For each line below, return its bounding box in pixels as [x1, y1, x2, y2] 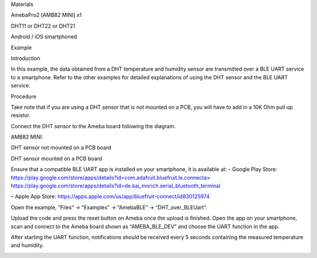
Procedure [11, 93, 36, 100]
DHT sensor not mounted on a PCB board [11, 144, 112, 151]
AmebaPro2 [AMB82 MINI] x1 [11, 12, 82, 19]
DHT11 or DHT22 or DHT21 [11, 22, 76, 29]
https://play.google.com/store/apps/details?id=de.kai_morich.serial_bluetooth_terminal [11, 182, 221, 189]
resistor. [11, 112, 31, 119]
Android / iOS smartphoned [11, 33, 77, 41]
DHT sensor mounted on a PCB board [11, 155, 102, 162]
